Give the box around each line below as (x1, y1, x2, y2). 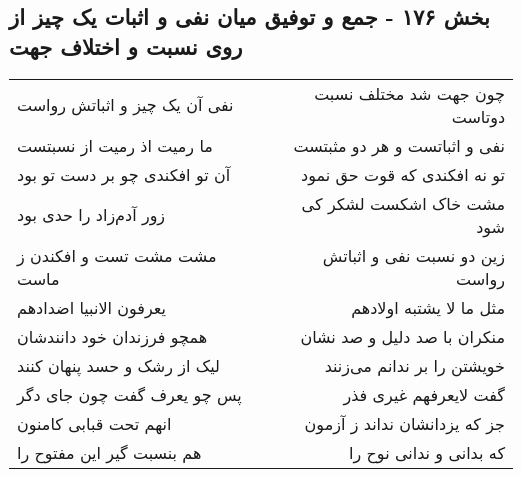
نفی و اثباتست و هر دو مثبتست (293, 133, 505, 157)
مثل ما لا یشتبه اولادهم (351, 295, 505, 319)
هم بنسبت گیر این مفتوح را (17, 440, 202, 464)
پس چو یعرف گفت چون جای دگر (17, 382, 242, 406)
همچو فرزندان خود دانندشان (17, 324, 208, 348)
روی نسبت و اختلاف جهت (9, 30, 243, 61)
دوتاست (451, 104, 505, 128)
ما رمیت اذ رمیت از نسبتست (17, 133, 213, 157)
